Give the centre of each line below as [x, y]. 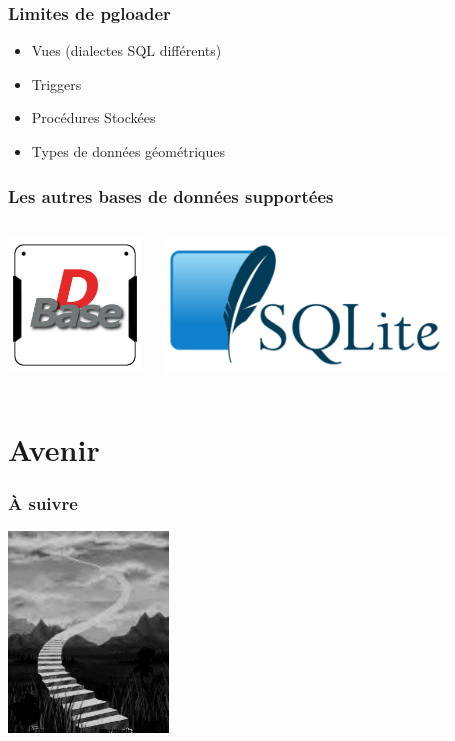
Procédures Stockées [93, 117]
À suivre [43, 503]
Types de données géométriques [128, 151]
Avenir [54, 448]
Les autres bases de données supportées [171, 195]
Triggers [56, 83]
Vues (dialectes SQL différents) [126, 50]
